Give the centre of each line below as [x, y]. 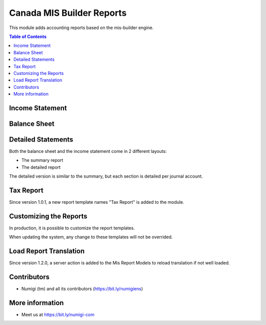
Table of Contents [28, 36]
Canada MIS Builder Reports [68, 13]
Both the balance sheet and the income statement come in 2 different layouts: [88, 151]
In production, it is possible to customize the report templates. [72, 228]
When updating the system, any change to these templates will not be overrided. [91, 237]
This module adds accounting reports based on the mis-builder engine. [81, 28]
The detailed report [41, 167]
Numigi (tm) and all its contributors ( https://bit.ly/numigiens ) [82, 289]
